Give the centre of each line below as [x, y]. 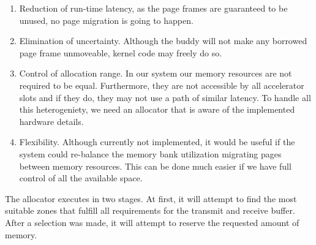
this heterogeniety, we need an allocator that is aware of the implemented [157, 109]
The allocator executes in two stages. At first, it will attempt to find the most [151, 198]
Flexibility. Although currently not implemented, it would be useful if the [157, 142]
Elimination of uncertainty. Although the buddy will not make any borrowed [163, 41]
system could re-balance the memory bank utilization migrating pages [150, 153]
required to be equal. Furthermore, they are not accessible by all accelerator [162, 85]
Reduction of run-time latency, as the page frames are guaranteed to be [153, 8]
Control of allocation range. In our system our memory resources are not [156, 73]
